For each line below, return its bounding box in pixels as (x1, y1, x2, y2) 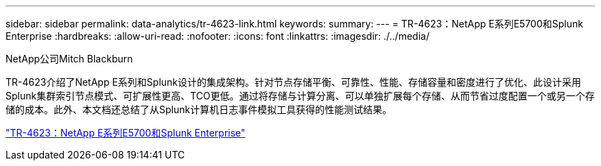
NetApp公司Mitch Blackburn (5, 53, 133, 64)
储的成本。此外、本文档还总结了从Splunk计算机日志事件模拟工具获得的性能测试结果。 (5, 104, 392, 115)
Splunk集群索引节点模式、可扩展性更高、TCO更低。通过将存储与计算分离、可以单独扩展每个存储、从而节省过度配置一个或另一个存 (5, 90, 595, 102)
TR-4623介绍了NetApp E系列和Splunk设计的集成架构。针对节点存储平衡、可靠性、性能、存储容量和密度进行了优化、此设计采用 (5, 76, 582, 88)
